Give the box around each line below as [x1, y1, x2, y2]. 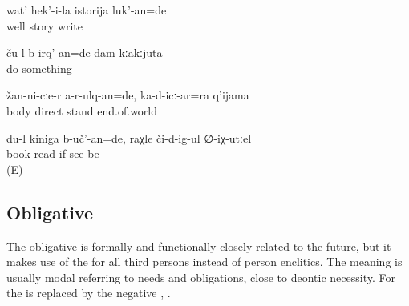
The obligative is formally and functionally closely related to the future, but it [6, 237, 391, 254]
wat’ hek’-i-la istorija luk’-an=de [6, 2, 167, 18]
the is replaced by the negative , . [6, 284, 171, 301]
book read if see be [6, 145, 99, 162]
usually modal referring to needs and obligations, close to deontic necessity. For [6, 268, 395, 285]
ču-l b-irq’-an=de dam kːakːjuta [6, 44, 163, 61]
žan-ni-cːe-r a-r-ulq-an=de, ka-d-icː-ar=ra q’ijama [6, 87, 249, 103]
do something [6, 59, 72, 76]
